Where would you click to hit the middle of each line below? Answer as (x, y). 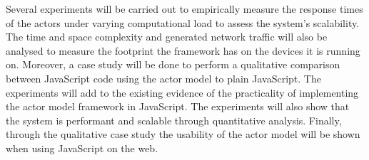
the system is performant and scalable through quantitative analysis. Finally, (174, 120)
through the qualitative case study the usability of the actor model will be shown (183, 134)
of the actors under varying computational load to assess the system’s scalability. (183, 22)
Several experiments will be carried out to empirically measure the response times (184, 9)
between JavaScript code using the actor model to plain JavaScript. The (163, 78)
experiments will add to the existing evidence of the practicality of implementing (182, 92)
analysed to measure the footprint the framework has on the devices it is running (183, 50)
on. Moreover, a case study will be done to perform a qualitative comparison (173, 64)
